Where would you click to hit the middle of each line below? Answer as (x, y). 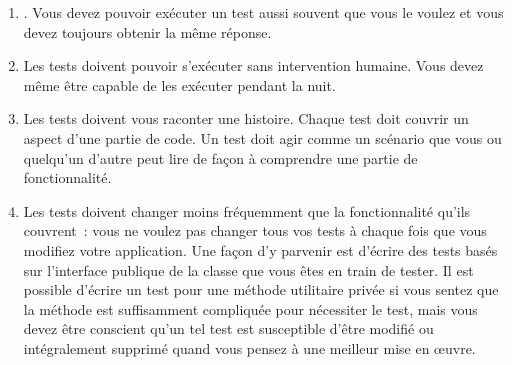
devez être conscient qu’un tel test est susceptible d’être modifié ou (228, 328)
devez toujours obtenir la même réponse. (147, 31)
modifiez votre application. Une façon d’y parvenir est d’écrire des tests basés (260, 249)
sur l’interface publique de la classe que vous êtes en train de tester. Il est (248, 269)
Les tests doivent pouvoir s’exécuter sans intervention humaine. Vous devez (253, 65)
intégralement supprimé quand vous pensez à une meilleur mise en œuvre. (249, 347)
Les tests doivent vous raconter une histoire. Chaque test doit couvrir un (246, 118)
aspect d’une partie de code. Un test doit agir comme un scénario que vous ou (262, 137)
